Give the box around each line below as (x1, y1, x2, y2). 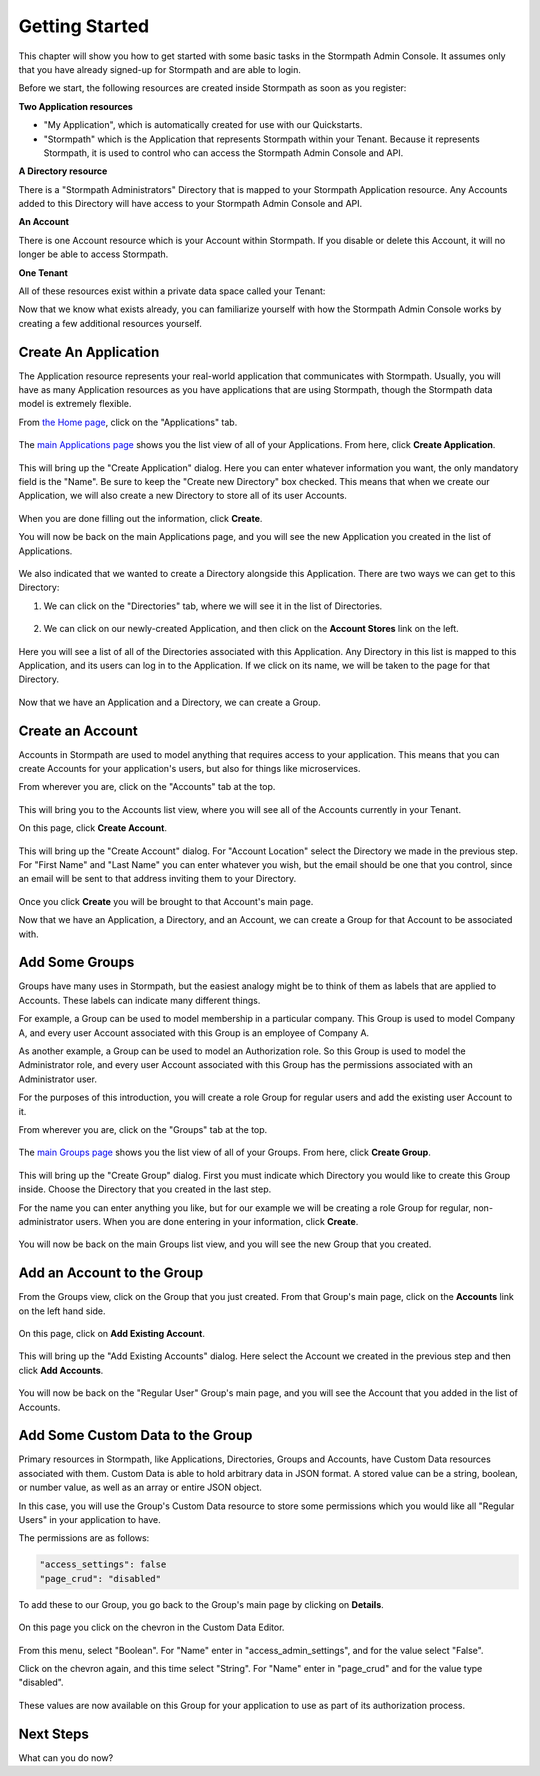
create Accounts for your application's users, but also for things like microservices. (18, 763, 361, 775)
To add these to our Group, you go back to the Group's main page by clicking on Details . (18, 1598, 384, 1610)
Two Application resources (18, 100, 134, 112)
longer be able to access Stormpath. (18, 248, 169, 260)
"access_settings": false (39, 1559, 167, 1570)
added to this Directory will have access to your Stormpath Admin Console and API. (18, 198, 363, 210)
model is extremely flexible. (18, 398, 132, 410)
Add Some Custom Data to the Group (18, 1427, 253, 1444)
